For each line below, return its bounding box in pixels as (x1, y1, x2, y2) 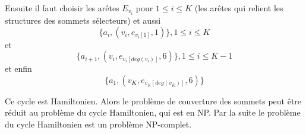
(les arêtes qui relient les (194, 2, 283, 14)
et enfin (5, 62, 32, 75)
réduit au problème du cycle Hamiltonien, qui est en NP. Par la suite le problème (5, 106, 301, 119)
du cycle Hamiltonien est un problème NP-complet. (5, 118, 192, 130)
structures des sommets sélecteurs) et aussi (5, 14, 161, 27)
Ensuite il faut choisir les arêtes (5, 2, 119, 14)
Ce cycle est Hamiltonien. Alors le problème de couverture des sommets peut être (5, 94, 302, 107)
